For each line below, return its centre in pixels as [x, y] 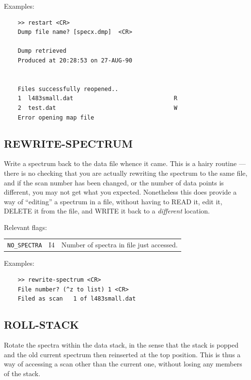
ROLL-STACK [41, 325]
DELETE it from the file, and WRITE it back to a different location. [107, 211]
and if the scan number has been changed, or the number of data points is [114, 182]
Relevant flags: [25, 227]
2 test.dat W [97, 108]
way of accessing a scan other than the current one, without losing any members [123, 364]
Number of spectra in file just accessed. [119, 245]
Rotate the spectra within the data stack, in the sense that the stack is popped [121, 344]
